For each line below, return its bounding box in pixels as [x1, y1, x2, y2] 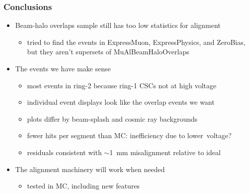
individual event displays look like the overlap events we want [27, 97, 215, 107]
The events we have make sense [15, 63, 111, 73]
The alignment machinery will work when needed [15, 164, 165, 174]
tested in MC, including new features [27, 181, 140, 191]
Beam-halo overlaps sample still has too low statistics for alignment [15, 20, 221, 30]
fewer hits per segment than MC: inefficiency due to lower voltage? [27, 130, 232, 141]
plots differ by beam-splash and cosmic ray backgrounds [27, 113, 198, 124]
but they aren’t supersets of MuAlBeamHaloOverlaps [27, 46, 189, 57]
